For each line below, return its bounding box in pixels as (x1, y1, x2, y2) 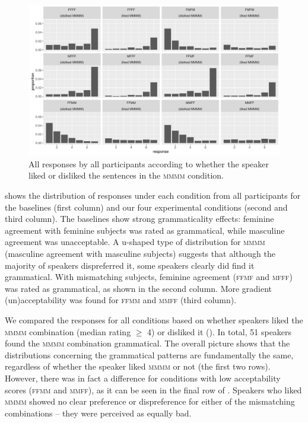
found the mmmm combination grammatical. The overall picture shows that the (5, 337, 290, 349)
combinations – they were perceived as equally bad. (5, 406, 192, 419)
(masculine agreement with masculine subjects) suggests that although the (5, 247, 275, 259)
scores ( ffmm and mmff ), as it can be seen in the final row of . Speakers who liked (5, 383, 302, 396)
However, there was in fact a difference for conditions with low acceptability (5, 371, 281, 384)
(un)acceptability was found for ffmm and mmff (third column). (5, 294, 237, 306)
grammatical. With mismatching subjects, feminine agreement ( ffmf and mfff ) (5, 271, 293, 283)
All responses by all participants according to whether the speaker (28, 157, 269, 170)
